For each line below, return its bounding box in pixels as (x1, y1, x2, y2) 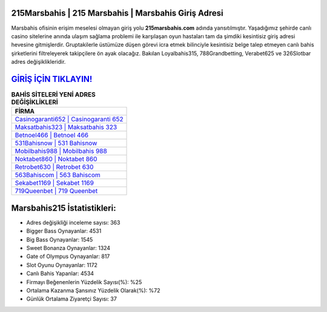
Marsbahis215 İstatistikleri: (11, 203, 116, 213)
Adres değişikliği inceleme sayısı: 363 (26, 219, 121, 226)
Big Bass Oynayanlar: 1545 (26, 236, 93, 243)
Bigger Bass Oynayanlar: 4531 (26, 228, 102, 235)
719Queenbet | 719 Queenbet (15, 187, 98, 195)
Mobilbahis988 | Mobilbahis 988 (15, 147, 107, 155)
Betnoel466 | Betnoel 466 (15, 131, 89, 140)
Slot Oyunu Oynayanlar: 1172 (26, 261, 98, 268)
